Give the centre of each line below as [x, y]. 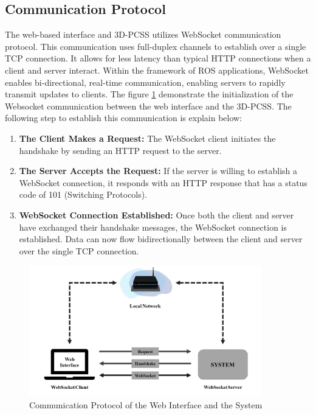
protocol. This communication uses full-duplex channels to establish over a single [156, 46]
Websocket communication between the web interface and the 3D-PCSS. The [148, 106]
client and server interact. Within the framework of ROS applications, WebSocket [157, 70]
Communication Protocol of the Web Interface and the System [146, 404]
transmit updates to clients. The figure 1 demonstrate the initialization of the [149, 94]
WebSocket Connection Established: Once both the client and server [156, 214]
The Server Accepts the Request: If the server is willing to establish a [158, 171]
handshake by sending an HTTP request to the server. [120, 150]
